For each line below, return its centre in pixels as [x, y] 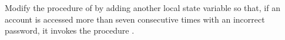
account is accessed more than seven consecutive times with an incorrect [135, 19]
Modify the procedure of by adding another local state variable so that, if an [142, 8]
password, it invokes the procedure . [70, 30]
